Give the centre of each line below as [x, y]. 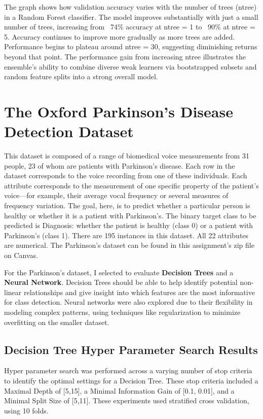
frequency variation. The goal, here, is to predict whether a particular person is [127, 205]
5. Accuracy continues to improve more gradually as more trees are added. [120, 36]
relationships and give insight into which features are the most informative [139, 292]
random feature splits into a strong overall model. [81, 76]
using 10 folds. [26, 410]
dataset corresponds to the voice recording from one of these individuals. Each [126, 175]
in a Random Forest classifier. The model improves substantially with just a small [131, 17]
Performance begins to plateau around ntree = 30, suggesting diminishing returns [131, 46]
